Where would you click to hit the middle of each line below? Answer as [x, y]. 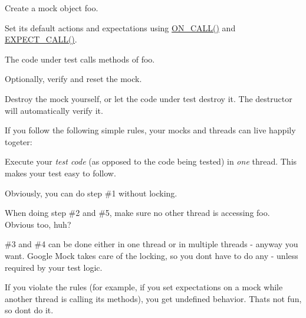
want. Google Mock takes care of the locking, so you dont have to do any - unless [152, 255]
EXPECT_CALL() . [41, 39]
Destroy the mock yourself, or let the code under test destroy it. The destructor [149, 98]
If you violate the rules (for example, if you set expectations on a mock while [144, 287]
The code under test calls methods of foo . [80, 59]
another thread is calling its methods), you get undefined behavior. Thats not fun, [153, 298]
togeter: [19, 141]
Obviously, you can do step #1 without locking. [91, 193]
